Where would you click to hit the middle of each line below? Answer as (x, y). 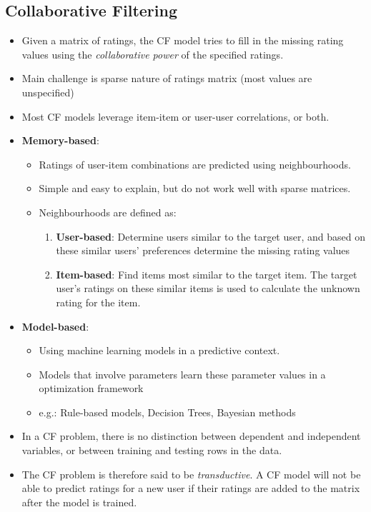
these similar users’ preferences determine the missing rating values (203, 250)
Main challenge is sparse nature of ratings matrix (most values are (167, 78)
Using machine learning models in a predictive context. (159, 350)
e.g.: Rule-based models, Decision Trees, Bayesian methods (167, 412)
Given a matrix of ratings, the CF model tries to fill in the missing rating (183, 40)
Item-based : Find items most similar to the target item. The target (207, 274)
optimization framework (91, 388)
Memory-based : (60, 140)
